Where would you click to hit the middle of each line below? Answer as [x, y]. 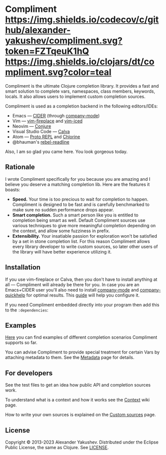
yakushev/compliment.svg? [64, 41]
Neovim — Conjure [31, 126]
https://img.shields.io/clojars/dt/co [80, 62]
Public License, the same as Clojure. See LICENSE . [57, 447]
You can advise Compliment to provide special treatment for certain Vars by [83, 352]
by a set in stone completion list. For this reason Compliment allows [81, 241]
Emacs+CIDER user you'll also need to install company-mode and [72, 290]
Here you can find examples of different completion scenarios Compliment [81, 337]
